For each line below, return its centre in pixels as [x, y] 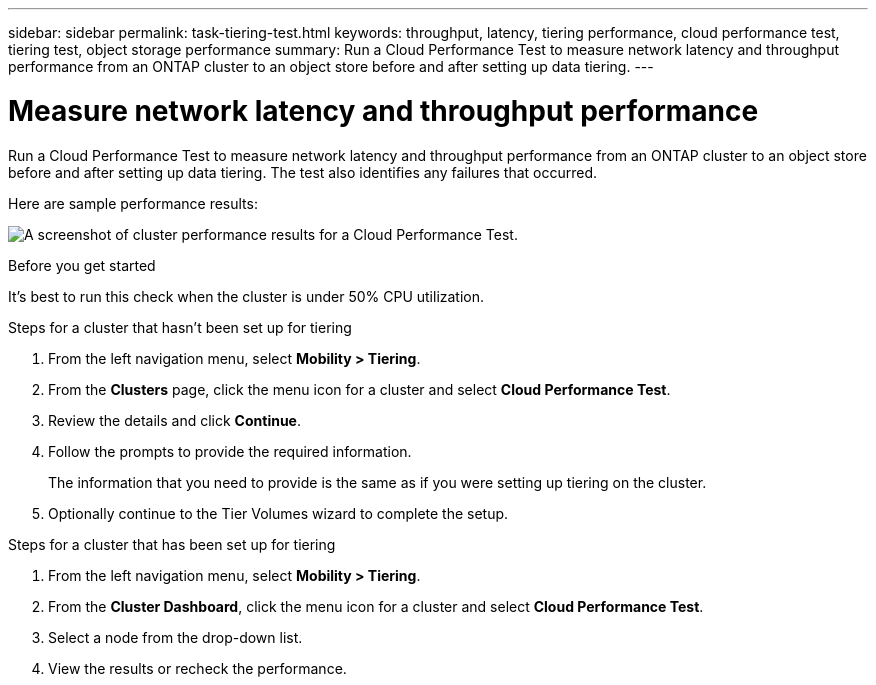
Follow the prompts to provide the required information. [230, 451]
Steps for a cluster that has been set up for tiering [172, 544]
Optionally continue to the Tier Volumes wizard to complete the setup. [278, 513]
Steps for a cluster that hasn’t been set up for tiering [180, 327]
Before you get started [82, 265]
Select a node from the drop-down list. [175, 637]
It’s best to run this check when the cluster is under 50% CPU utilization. [246, 296]
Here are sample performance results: [133, 203]
